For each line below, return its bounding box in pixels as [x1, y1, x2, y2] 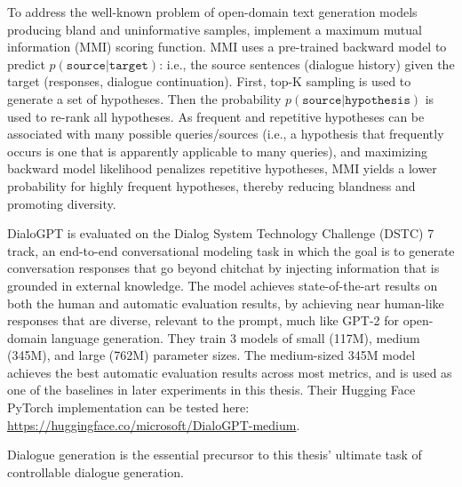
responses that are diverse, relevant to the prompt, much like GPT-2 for [7, 311, 400, 330]
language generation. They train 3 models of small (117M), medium [51, 328, 420, 347]
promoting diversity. [7, 194, 116, 212]
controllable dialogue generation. [7, 462, 184, 481]
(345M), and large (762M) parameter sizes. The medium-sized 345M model [7, 346, 416, 364]
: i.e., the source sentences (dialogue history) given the [159, 54, 455, 73]
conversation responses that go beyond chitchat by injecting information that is [7, 259, 440, 277]
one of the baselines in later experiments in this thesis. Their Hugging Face [7, 380, 416, 399]
